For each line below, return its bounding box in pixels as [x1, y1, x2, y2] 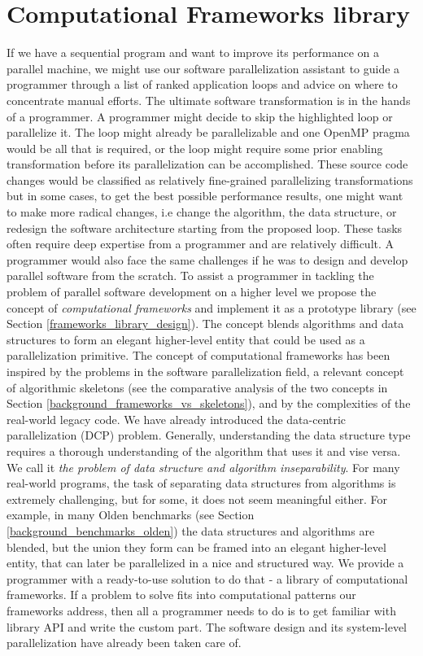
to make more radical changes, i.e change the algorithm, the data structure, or [7, 203, 397, 221]
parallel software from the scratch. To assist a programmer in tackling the [7, 267, 374, 284]
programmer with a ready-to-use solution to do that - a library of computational [7, 570, 408, 587]
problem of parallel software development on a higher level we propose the [7, 283, 377, 300]
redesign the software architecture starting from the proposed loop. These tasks [7, 219, 403, 236]
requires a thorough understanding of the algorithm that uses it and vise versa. [7, 442, 401, 459]
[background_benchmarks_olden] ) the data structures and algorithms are [7, 522, 375, 539]
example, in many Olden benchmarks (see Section [7, 506, 255, 523]
